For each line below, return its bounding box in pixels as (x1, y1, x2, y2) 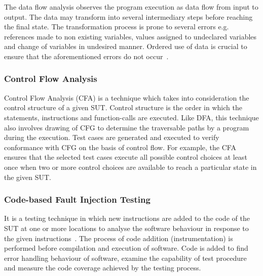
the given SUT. (4, 171, 51, 182)
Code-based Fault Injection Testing (4, 193, 151, 206)
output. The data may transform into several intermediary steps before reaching (4, 11, 253, 22)
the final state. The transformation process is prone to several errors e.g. (4, 21, 229, 32)
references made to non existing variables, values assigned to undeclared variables (4, 31, 257, 41)
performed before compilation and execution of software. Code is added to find (4, 243, 248, 253)
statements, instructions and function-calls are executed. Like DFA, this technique (4, 112, 259, 122)
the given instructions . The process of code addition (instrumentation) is (4, 233, 233, 243)
